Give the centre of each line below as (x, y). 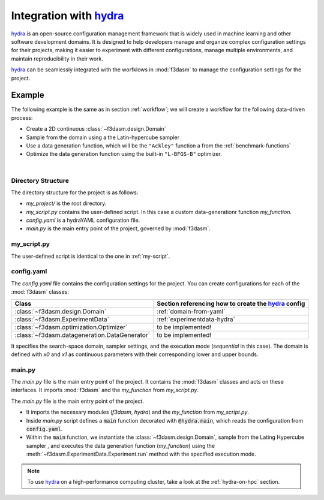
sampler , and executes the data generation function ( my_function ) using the (121, 445)
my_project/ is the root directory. (66, 203)
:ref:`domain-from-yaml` (191, 311)
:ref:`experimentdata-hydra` (196, 319)
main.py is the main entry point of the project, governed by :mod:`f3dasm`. (118, 228)
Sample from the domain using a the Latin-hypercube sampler (103, 137)
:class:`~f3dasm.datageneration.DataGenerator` (82, 335)
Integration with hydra (67, 16)
